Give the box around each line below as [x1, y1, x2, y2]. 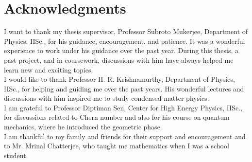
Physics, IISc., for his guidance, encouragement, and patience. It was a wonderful [4, 36, 245, 46]
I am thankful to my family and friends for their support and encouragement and [4, 131, 246, 141]
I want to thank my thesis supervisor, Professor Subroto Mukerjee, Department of [4, 26, 248, 36]
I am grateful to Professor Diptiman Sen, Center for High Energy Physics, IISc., [4, 102, 242, 112]
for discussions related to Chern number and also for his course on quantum [4, 112, 230, 122]
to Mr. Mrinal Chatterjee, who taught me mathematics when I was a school [4, 141, 229, 151]
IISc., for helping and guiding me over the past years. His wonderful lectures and [4, 83, 244, 93]
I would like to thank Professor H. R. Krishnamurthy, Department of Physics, [4, 74, 235, 84]
